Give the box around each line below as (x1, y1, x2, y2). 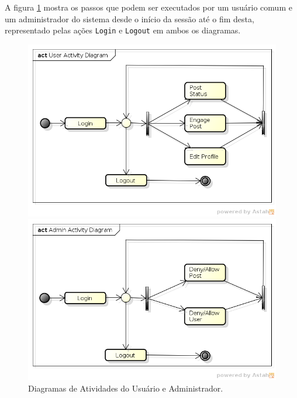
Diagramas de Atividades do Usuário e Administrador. (28, 382, 223, 394)
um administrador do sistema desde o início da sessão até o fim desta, (5, 12, 254, 25)
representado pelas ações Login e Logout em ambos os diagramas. (5, 24, 241, 36)
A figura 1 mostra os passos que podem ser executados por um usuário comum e (5, 1, 292, 13)
